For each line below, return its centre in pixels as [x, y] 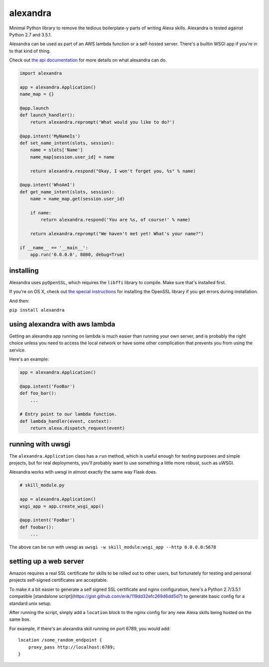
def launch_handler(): [47, 115]
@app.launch [34, 108]
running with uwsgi [40, 444]
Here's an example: [29, 359]
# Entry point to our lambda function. [68, 414]
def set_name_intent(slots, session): [67, 143]
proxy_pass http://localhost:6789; [72, 647]
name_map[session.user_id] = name [72, 157]
